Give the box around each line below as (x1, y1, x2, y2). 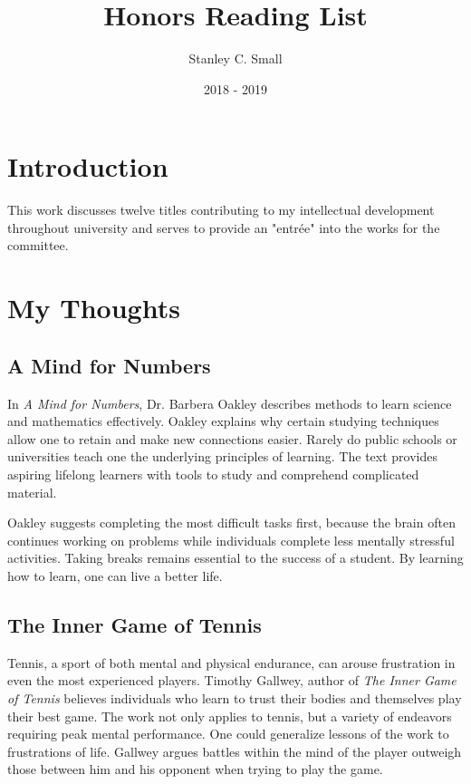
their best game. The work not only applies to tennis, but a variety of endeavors (7, 706, 452, 725)
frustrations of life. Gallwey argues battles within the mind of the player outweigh (7, 741, 462, 760)
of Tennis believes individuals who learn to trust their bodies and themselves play (7, 688, 462, 707)
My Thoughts (7, 289, 180, 326)
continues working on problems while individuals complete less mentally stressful (7, 530, 455, 549)
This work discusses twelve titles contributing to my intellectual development (7, 200, 435, 219)
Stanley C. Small (188, 49, 283, 68)
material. (7, 482, 57, 501)
